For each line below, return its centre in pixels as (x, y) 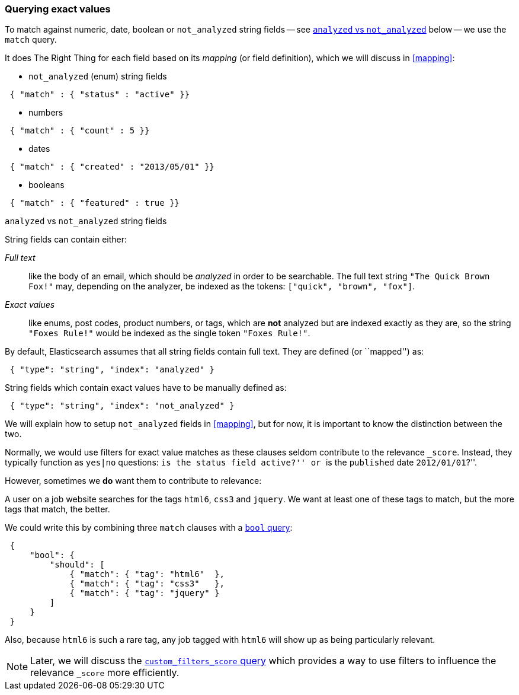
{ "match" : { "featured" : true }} (95, 203)
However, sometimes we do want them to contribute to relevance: (133, 481)
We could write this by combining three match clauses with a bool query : (149, 528)
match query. (31, 40)
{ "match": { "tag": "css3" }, (147, 584)
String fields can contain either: (66, 240)
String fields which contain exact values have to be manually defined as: (146, 388)
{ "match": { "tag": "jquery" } (145, 593)
